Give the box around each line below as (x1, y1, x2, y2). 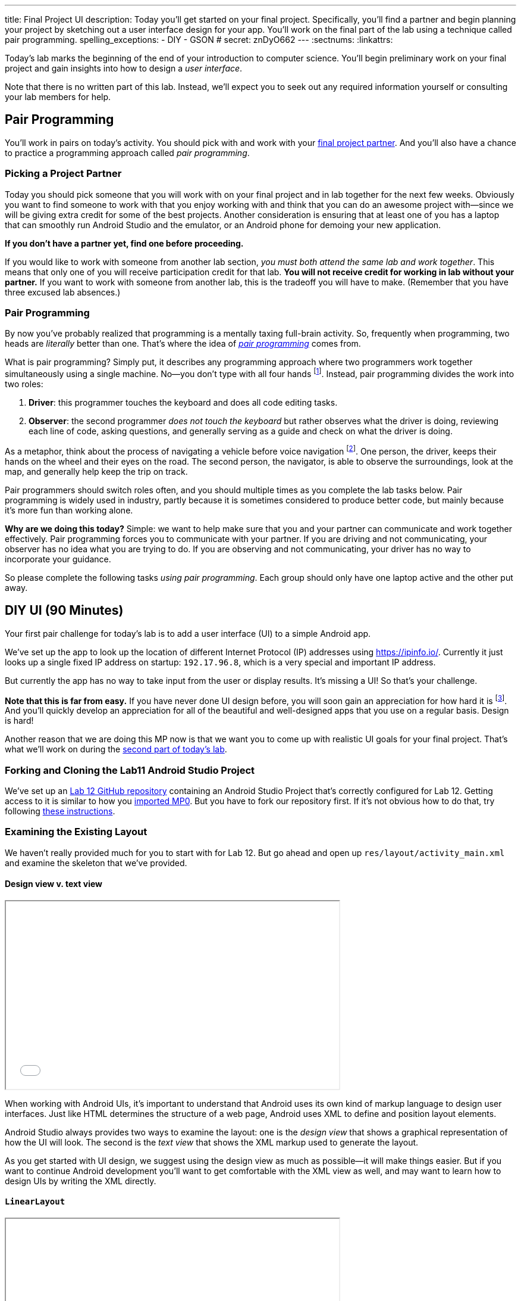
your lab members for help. (5, 92, 111, 102)
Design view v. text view (5, 879, 102, 889)
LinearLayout (5, 1197, 65, 1207)
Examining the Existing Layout (5, 826, 147, 838)
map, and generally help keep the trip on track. (5, 466, 188, 477)
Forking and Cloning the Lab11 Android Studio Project (5, 764, 255, 776)
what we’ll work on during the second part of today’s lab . (5, 744, 227, 755)
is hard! (5, 715, 34, 726)
